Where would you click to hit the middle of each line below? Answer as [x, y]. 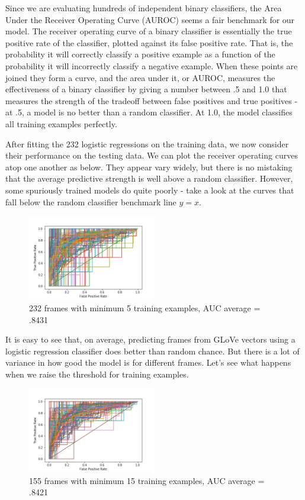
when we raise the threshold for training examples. [97, 374]
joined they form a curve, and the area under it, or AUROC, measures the [140, 77]
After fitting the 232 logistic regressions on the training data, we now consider [147, 143]
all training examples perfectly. [61, 123]
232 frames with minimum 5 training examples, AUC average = [145, 308]
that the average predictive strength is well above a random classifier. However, [149, 178]
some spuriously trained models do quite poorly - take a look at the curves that [150, 190]
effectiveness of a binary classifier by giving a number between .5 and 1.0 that [146, 89]
